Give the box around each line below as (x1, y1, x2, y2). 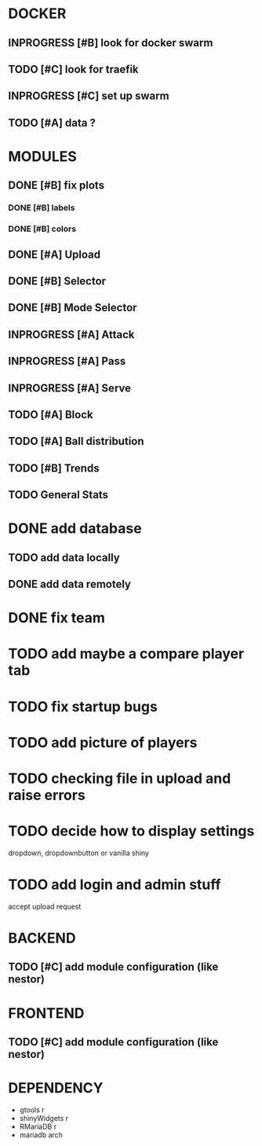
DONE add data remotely (8, 578, 132, 591)
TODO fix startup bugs (8, 697, 158, 715)
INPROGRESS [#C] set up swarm (8, 90, 170, 103)
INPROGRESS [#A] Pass (8, 354, 126, 368)
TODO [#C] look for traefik (8, 62, 139, 75)
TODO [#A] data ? (8, 116, 96, 130)
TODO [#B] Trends (8, 461, 100, 475)
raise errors (8, 786, 86, 804)
